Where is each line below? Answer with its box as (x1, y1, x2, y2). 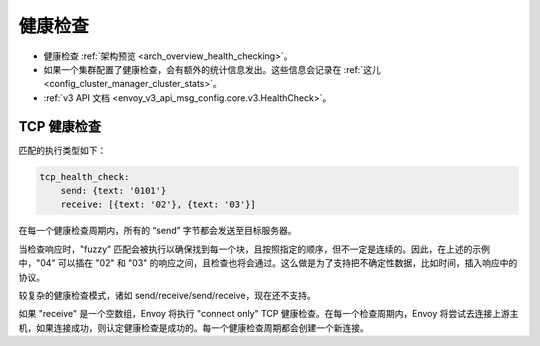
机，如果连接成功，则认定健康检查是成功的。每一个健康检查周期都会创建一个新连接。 (18, 321, 369, 334)
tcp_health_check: (39, 171, 130, 182)
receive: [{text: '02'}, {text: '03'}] (60, 199, 257, 210)
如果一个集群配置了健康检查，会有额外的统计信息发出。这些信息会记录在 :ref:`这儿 (43, 63, 381, 75)
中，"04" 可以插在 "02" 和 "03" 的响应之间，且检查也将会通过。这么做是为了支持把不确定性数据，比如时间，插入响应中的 (18, 257, 518, 269)
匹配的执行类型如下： (18, 144, 107, 156)
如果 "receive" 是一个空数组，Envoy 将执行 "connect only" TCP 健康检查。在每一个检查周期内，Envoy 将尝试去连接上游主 (18, 308, 519, 320)
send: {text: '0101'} (60, 185, 167, 196)
